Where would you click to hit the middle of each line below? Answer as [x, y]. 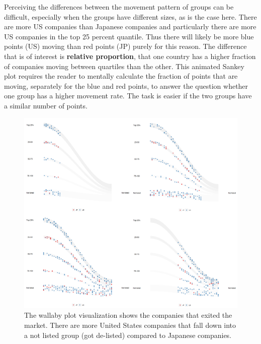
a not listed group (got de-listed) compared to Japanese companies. [128, 335]
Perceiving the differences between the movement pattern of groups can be [119, 7]
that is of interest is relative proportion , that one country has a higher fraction [130, 56]
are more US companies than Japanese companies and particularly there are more [130, 26]
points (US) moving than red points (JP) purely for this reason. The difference [125, 46]
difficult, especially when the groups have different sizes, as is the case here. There [130, 16]
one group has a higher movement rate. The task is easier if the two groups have [128, 96]
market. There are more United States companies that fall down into [130, 325]
